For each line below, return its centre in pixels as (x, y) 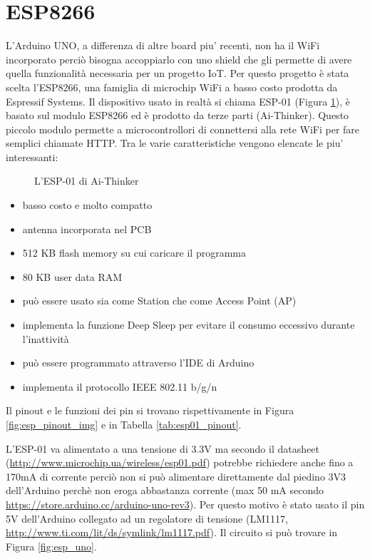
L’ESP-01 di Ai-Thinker (87, 181)
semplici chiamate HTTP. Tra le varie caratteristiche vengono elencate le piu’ (175, 143)
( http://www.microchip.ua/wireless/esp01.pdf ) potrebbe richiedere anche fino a (180, 462)
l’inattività (46, 338)
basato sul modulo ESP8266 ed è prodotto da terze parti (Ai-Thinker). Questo (178, 115)
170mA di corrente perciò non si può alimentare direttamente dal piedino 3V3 (176, 476)
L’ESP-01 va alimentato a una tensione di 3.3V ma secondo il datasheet (163, 448)
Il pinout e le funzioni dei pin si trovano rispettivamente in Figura (150, 410)
